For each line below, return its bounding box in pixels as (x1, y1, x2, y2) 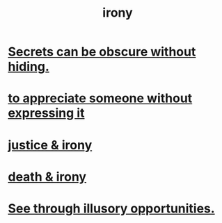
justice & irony (8, 137, 93, 153)
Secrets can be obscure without (8, 44, 196, 60)
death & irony (8, 169, 86, 185)
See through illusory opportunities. (8, 200, 215, 216)
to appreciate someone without (8, 90, 193, 106)
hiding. (8, 59, 49, 74)
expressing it (8, 106, 85, 121)
